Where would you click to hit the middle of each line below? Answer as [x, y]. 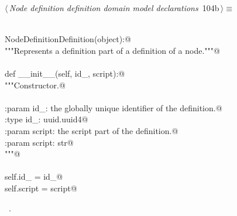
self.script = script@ [41, 188]
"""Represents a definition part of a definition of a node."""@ [112, 50]
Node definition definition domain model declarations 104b [114, 8]
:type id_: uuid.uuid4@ [47, 119]
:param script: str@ [39, 142]
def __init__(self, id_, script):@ [65, 73]
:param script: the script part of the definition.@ [92, 130]
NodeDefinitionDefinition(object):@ [68, 39]
